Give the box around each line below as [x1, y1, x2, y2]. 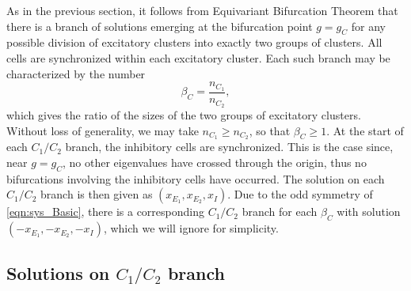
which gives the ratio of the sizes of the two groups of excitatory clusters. [6, 106, 361, 123]
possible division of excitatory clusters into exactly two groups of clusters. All [6, 34, 382, 51]
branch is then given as [40, 186, 153, 202]
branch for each [242, 203, 318, 220]
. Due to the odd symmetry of [227, 186, 373, 202]
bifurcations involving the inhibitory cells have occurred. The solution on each [6, 170, 385, 187]
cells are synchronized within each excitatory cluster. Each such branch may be [6, 49, 390, 66]
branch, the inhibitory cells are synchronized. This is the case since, [65, 138, 394, 155]
